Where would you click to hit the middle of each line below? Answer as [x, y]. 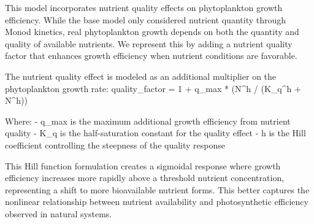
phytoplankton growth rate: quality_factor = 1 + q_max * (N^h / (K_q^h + [153, 88]
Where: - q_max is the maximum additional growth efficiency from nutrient [148, 121]
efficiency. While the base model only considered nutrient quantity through [146, 19]
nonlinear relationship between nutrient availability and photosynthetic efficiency [157, 202]
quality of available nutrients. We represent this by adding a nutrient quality [149, 43]
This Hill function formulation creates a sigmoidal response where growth [143, 165]
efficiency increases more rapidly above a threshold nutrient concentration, [145, 178]
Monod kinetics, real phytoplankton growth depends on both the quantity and [152, 32]
